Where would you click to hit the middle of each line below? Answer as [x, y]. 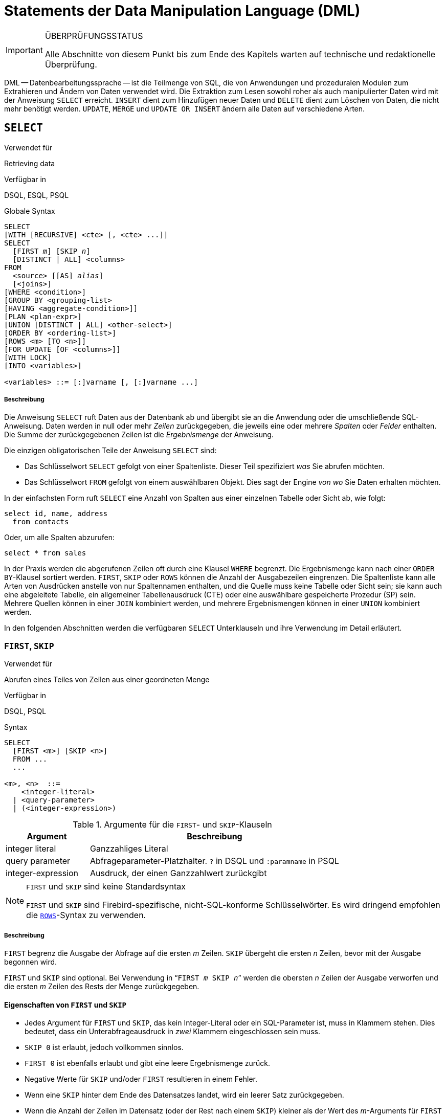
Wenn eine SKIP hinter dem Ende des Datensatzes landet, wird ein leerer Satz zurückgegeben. [184, 1095]
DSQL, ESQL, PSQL [37, 195]
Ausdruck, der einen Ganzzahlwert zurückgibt [178, 873]
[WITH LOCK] [28, 357]
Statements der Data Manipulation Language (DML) [182, 11]
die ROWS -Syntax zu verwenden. [86, 915]
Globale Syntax [30, 211]
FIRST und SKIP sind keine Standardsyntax [106, 887]
